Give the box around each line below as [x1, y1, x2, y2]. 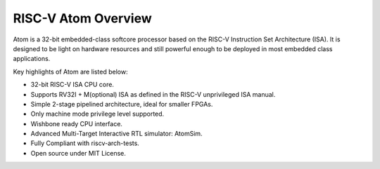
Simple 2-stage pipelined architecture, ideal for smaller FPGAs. [30, 100, 213, 108]
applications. [13, 55, 51, 63]
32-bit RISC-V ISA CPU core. [30, 81, 114, 89]
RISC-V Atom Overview [13, 11, 152, 26]
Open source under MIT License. [30, 149, 127, 157]
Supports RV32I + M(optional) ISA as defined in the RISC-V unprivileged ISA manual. [30, 90, 276, 98]
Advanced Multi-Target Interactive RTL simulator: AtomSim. [30, 130, 203, 138]
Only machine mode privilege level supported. [30, 109, 165, 119]
